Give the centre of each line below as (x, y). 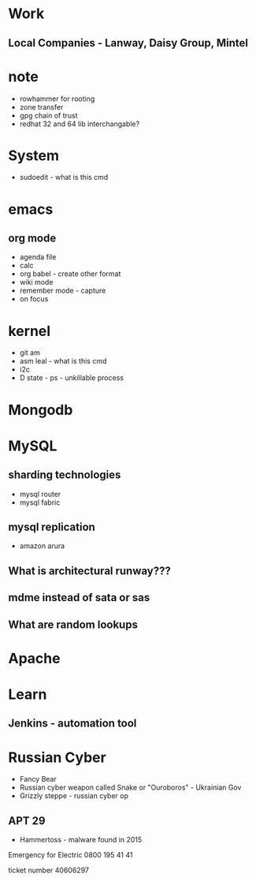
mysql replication (52, 526)
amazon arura (42, 546)
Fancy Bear (38, 779)
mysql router (40, 494)
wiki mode (36, 282)
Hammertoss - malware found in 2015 (81, 840)
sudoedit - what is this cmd (64, 177)
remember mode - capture (63, 291)
